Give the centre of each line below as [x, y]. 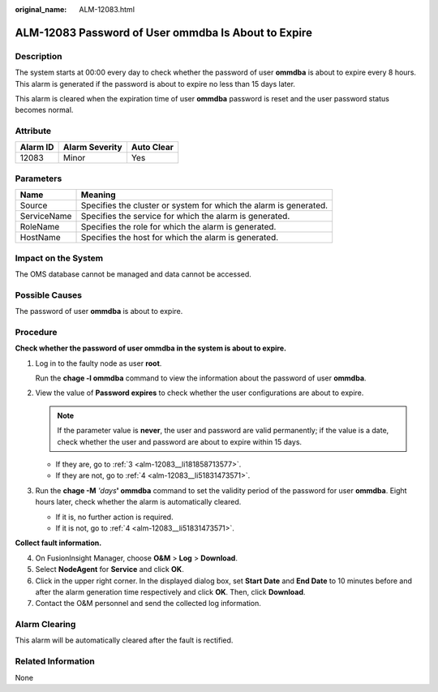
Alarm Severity [92, 148]
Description [39, 56]
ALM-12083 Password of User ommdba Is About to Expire [163, 32]
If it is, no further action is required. [114, 517]
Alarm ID [37, 148]
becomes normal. [44, 110]
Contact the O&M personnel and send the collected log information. [148, 604]
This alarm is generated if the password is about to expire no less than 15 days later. [155, 84]
